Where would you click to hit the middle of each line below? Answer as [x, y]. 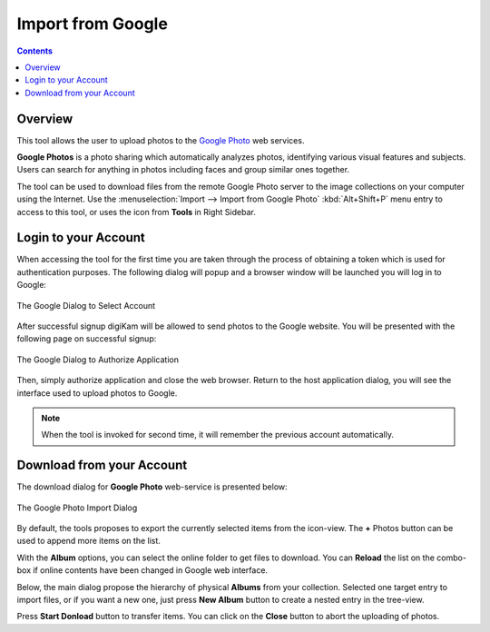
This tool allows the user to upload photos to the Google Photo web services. [161, 140]
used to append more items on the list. [88, 541]
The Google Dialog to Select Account [86, 305]
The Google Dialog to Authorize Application [98, 360]
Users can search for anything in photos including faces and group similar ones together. [183, 170]
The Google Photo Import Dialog [77, 508]
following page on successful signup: [87, 339]
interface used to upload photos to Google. [97, 393]
